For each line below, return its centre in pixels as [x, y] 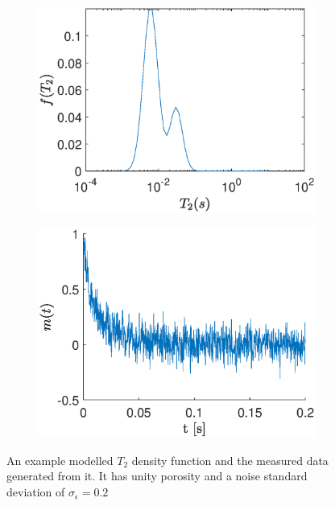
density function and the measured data [230, 460]
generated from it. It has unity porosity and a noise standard [157, 476]
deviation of [36, 492]
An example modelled [60, 460]
